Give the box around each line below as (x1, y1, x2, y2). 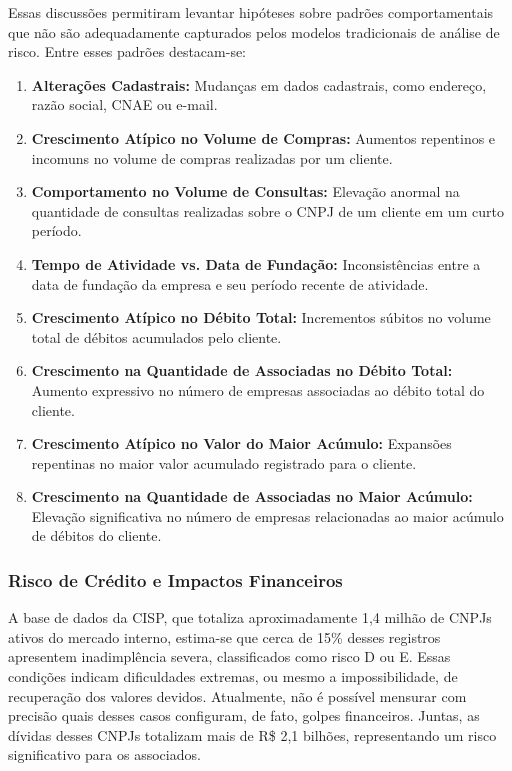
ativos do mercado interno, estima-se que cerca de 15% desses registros (8, 626, 441, 647)
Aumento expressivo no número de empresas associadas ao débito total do (31, 379, 485, 400)
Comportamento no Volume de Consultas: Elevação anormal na (31, 181, 460, 202)
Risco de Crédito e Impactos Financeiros (8, 567, 343, 592)
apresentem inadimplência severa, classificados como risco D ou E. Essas (8, 646, 451, 667)
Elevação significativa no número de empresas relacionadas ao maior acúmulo (31, 505, 504, 526)
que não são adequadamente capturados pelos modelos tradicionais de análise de (8, 21, 500, 42)
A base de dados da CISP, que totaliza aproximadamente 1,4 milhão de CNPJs (8, 607, 492, 628)
